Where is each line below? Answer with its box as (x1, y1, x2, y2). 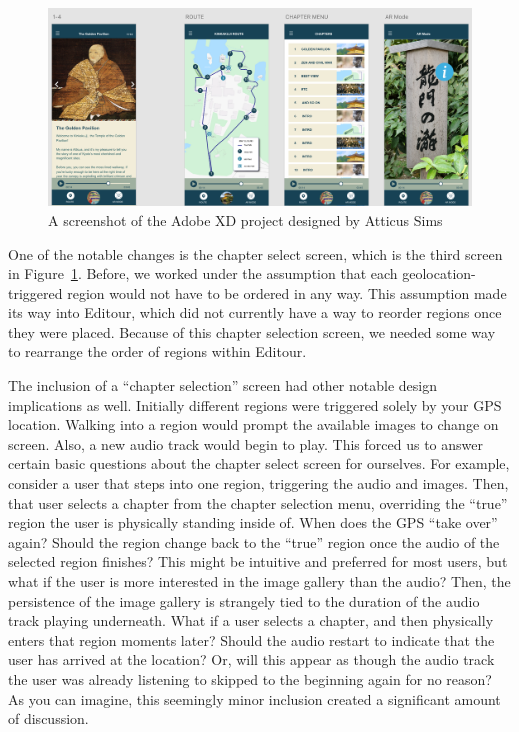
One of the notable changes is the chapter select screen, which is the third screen (8, 243, 503, 264)
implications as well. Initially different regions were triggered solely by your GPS (8, 394, 502, 415)
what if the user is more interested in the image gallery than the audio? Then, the (8, 571, 511, 592)
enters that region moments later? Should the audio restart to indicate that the (8, 629, 495, 650)
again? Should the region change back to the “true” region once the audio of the (8, 531, 500, 552)
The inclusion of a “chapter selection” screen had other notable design (8, 375, 437, 396)
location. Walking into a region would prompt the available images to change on (8, 414, 499, 435)
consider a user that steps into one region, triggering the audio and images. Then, (8, 473, 509, 494)
